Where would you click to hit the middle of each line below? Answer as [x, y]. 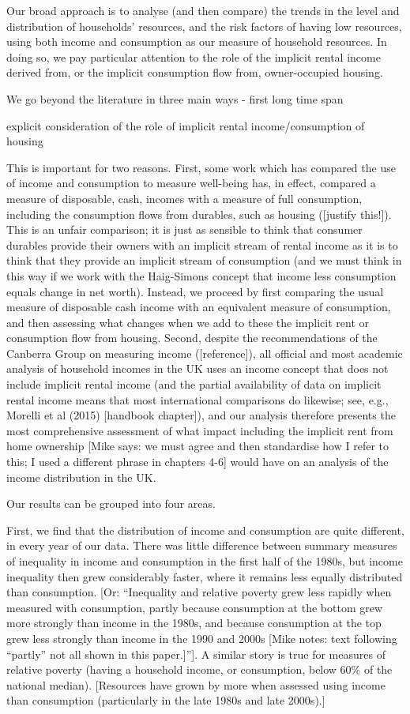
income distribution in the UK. [81, 477]
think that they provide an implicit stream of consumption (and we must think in [204, 260]
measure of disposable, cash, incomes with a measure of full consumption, [184, 198]
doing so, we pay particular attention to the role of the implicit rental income [194, 56]
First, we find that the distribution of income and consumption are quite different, [205, 530]
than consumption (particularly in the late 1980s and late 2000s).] [166, 700]
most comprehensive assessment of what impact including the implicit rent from [200, 430]
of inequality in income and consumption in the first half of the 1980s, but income [205, 561]
